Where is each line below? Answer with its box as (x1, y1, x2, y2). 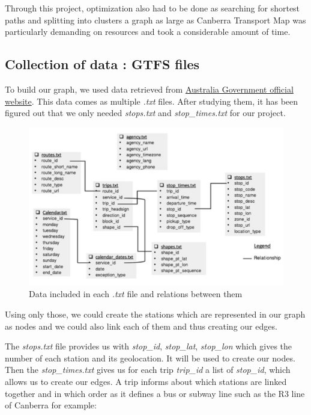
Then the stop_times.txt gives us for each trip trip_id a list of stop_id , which (5, 363, 291, 376)
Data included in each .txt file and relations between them (29, 287, 243, 300)
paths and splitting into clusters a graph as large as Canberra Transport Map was (5, 13, 306, 26)
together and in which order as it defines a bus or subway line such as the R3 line (5, 387, 305, 399)
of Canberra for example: (5, 399, 97, 411)
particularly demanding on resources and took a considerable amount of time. (5, 25, 291, 38)
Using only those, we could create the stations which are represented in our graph (5, 308, 306, 321)
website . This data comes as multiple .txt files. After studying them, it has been (5, 94, 298, 107)
